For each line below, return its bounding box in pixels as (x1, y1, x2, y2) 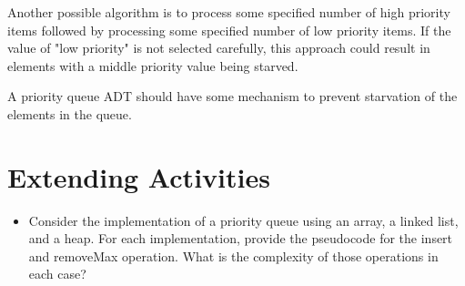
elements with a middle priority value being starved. (7, 56, 298, 75)
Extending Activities (7, 158, 270, 195)
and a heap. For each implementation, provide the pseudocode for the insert (28, 229, 453, 248)
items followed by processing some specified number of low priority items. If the (7, 20, 451, 39)
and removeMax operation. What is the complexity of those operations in (28, 246, 439, 265)
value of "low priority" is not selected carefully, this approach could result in (7, 38, 430, 57)
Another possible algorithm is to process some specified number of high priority (7, 3, 450, 21)
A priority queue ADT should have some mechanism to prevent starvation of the (7, 87, 458, 106)
